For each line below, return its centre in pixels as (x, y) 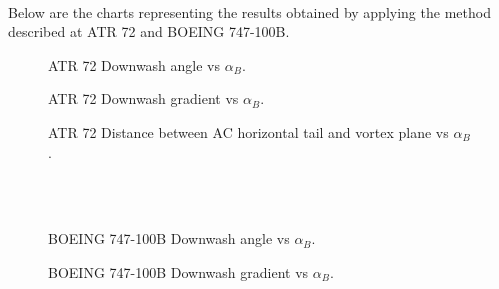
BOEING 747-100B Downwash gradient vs (178, 271)
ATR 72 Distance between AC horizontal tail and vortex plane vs (248, 131)
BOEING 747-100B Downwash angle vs (169, 238)
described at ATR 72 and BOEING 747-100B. (149, 31)
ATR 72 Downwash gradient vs (143, 98)
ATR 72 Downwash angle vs (134, 64)
